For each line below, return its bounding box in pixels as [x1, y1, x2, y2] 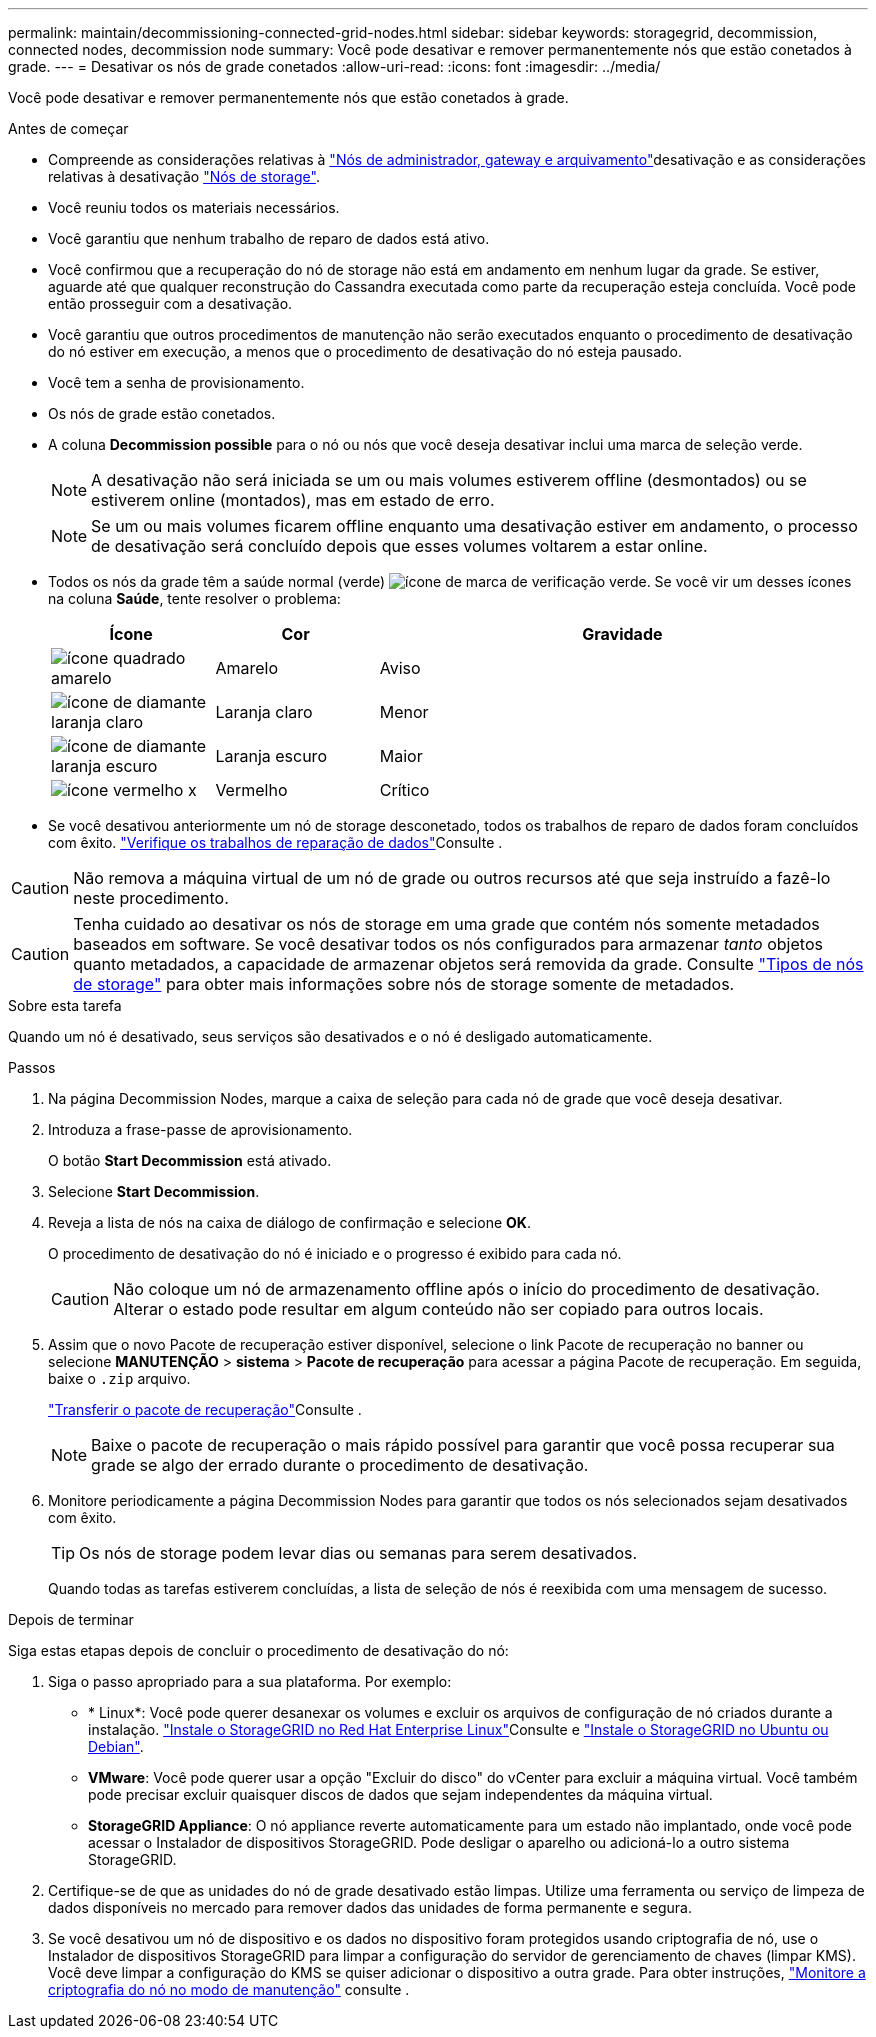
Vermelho [215, 780, 288, 800]
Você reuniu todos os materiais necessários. [48, 199, 340, 216]
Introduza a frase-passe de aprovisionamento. [48, 1121, 353, 1138]
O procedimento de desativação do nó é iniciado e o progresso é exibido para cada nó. [48, 1245, 622, 1262]
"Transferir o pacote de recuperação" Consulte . [48, 1401, 362, 1418]
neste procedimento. [73, 888, 229, 908]
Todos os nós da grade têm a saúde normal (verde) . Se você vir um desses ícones [48, 573, 852, 590]
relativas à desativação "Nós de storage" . [48, 168, 320, 185]
